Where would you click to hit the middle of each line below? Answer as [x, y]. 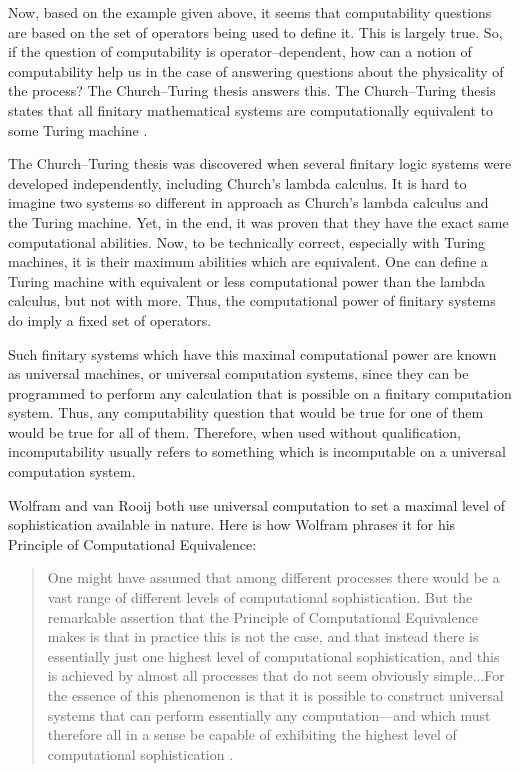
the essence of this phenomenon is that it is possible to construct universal [275, 695]
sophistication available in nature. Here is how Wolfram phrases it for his [232, 524]
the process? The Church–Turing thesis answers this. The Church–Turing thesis [252, 90]
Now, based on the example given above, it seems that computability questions [250, 12]
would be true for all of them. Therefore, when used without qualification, [234, 431]
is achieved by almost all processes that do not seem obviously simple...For [276, 675]
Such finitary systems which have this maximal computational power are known [252, 353]
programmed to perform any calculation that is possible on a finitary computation [260, 392]
